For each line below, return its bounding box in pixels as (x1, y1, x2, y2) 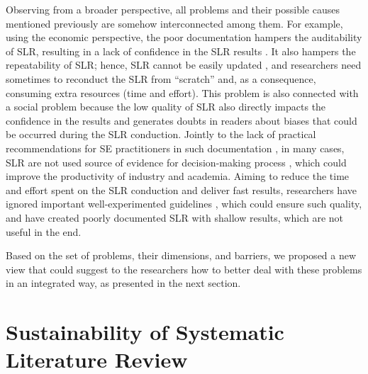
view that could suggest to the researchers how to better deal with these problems (6, 261, 362, 276)
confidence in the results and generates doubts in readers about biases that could (6, 113, 357, 127)
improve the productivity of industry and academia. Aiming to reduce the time (6, 169, 350, 183)
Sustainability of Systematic (6, 317, 284, 346)
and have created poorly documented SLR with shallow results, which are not (6, 210, 343, 225)
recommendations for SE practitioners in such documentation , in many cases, (6, 140, 345, 155)
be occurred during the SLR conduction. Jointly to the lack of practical (6, 127, 316, 142)
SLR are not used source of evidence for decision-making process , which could (6, 154, 347, 169)
